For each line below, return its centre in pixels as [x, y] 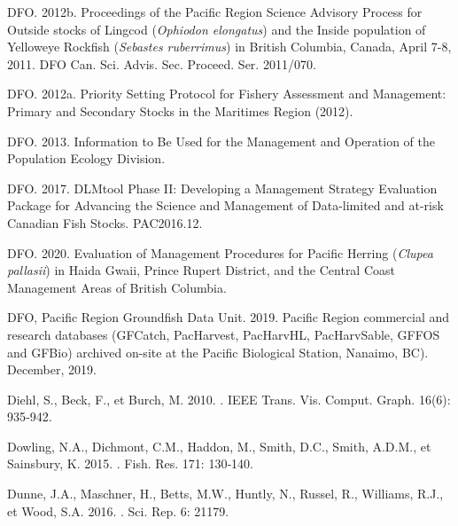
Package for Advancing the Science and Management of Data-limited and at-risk [225, 205]
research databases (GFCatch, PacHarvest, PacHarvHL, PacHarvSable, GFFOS [224, 334]
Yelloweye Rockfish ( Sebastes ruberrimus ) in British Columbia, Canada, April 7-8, [229, 47]
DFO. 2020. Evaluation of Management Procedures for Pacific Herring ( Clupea [220, 252]
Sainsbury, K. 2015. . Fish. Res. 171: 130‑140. [130, 463]
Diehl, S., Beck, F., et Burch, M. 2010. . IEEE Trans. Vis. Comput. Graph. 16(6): [229, 399]
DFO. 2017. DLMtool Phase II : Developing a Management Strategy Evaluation [222, 188]
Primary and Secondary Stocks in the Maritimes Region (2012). [180, 110]
